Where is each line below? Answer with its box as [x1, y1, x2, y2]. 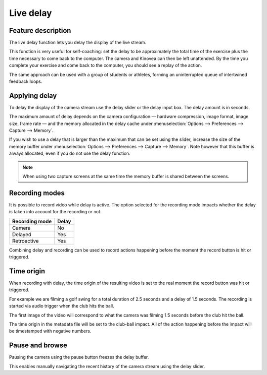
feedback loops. [9, 78, 43, 84]
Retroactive [12, 237, 39, 244]
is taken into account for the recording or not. [9, 209, 102, 215]
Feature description [9, 26, 71, 35]
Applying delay [9, 91, 57, 100]
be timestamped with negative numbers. [9, 328, 91, 334]
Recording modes [9, 188, 65, 197]
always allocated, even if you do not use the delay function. [9, 150, 131, 156]
